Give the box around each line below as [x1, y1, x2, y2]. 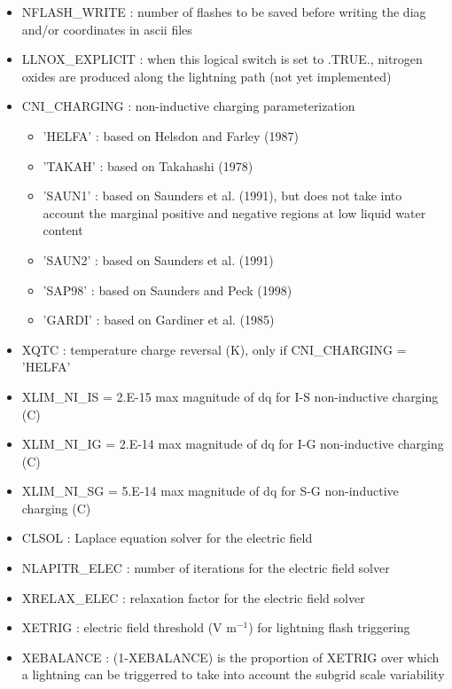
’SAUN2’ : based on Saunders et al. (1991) [43, 250, 274, 269]
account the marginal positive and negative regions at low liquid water [43, 203, 426, 222]
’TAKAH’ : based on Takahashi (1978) [43, 156, 253, 175]
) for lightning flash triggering [248, 618, 410, 637]
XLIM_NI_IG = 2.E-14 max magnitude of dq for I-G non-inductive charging [21, 435, 444, 453]
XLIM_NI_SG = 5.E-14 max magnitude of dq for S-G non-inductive [21, 482, 399, 500]
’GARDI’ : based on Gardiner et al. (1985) [43, 310, 275, 329]
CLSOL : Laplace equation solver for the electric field [21, 528, 313, 547]
